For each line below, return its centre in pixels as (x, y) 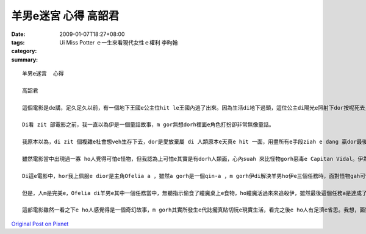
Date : (18, 34)
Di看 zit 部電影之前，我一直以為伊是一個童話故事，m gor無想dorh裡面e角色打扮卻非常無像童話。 (148, 125)
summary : (25, 59)
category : (24, 51)
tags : (18, 42)
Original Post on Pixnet (40, 224)
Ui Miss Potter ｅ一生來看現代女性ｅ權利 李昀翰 (119, 42)
